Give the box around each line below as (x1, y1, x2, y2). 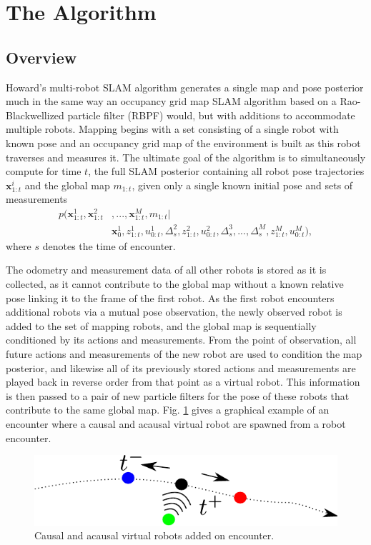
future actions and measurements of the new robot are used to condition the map (6, 346, 362, 361)
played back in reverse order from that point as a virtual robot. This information (6, 374, 360, 389)
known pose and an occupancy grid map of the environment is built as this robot (6, 135, 361, 150)
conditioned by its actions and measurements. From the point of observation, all (6, 332, 357, 347)
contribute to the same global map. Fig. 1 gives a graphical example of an (6, 402, 330, 417)
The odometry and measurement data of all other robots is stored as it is (6, 262, 327, 277)
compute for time (6, 164, 81, 179)
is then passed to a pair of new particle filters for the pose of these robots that (6, 388, 350, 403)
